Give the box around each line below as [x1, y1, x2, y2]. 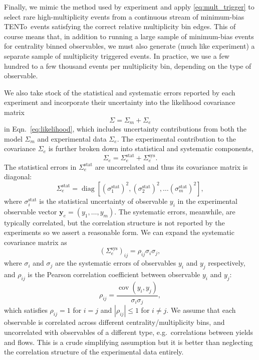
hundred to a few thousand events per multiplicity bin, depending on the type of [4, 60, 251, 71]
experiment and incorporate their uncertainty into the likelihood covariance [4, 97, 235, 107]
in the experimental [177, 195, 238, 206]
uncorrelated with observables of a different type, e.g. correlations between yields [4, 326, 253, 337]
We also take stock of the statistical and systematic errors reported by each [4, 87, 235, 97]
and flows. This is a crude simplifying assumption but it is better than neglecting [4, 336, 253, 347]
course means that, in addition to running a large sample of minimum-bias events [4, 31, 254, 41]
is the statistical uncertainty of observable [39, 195, 168, 206]
